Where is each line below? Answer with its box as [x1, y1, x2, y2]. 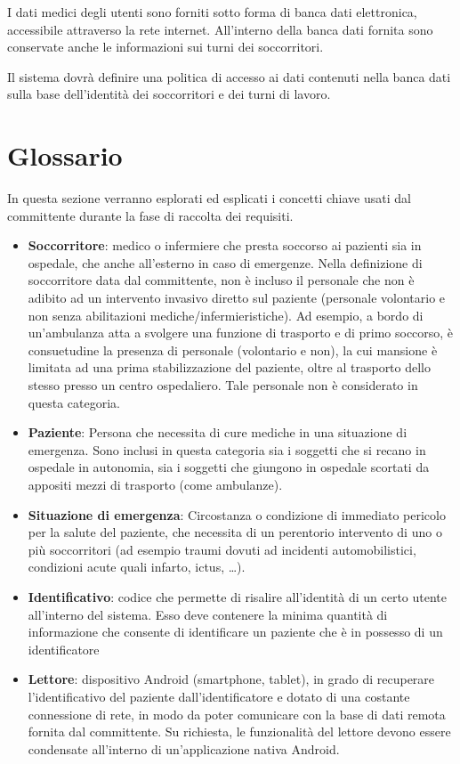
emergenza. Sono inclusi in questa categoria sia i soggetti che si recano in [28, 440, 426, 459]
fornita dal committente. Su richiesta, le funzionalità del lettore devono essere [28, 722, 451, 741]
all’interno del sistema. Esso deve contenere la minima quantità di [28, 605, 388, 623]
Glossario [7, 137, 123, 174]
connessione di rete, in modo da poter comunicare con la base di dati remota [28, 704, 446, 723]
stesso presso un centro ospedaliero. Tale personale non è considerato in [28, 376, 418, 394]
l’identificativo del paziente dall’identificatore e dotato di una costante [28, 687, 410, 705]
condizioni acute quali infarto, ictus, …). [28, 557, 246, 576]
